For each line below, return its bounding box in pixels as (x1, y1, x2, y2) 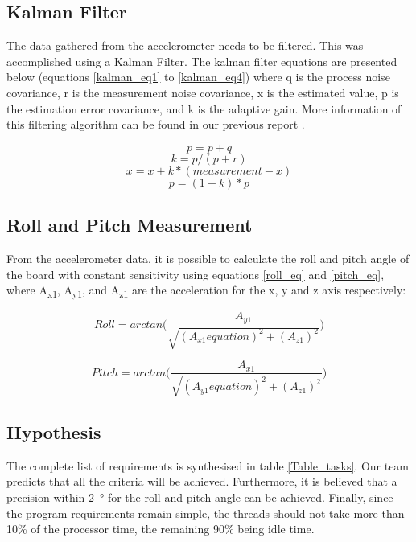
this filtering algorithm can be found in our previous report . (6, 116, 305, 133)
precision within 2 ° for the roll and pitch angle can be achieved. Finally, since (6, 489, 393, 505)
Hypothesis (6, 420, 101, 444)
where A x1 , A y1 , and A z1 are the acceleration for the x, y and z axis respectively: (6, 281, 406, 300)
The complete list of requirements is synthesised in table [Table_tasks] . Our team (6, 457, 410, 474)
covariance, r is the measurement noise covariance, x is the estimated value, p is (6, 84, 399, 101)
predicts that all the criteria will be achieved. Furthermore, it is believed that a (6, 473, 397, 490)
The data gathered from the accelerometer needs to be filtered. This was (6, 37, 364, 54)
